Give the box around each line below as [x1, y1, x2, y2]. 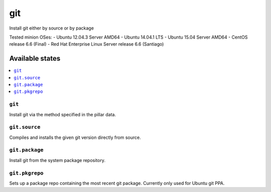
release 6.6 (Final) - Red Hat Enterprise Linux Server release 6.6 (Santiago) [9, 41, 164, 47]
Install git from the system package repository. [9, 157, 105, 163]
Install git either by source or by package [9, 25, 94, 31]
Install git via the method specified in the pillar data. [9, 111, 116, 117]
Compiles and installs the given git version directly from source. [9, 134, 141, 140]
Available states [9, 54, 61, 63]
